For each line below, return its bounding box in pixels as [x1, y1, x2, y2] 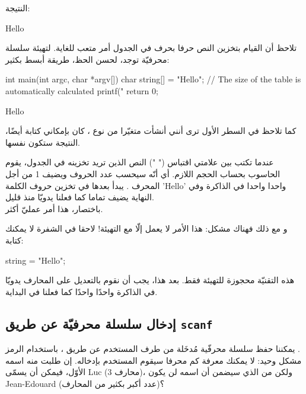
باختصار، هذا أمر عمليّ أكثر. [5, 202, 103, 214]
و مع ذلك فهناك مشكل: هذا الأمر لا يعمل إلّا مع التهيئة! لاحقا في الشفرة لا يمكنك [5, 222, 288, 235]
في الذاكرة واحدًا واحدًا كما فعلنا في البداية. [5, 285, 158, 297]
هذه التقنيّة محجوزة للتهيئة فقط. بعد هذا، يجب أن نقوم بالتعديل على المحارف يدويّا [5, 274, 295, 286]
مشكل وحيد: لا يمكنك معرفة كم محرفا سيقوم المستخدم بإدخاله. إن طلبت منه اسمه [5, 354, 302, 366]
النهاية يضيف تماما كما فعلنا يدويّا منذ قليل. [5, 191, 154, 203]
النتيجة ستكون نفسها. [5, 136, 80, 148]
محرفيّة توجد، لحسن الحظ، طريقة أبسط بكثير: [5, 53, 170, 65]
